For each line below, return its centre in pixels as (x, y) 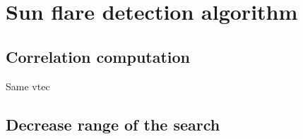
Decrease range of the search (113, 124)
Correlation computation (98, 56)
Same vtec (28, 86)
